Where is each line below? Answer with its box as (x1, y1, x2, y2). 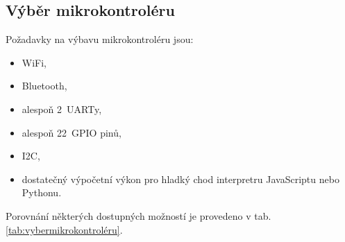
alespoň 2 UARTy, (22, 101, 102, 116)
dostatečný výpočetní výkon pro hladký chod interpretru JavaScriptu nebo (22, 171, 339, 186)
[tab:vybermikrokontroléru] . (6, 222, 123, 236)
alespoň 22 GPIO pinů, (22, 125, 121, 139)
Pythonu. (22, 185, 62, 200)
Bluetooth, (22, 78, 67, 93)
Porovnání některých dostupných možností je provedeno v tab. (6, 208, 271, 223)
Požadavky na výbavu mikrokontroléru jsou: (6, 32, 194, 46)
